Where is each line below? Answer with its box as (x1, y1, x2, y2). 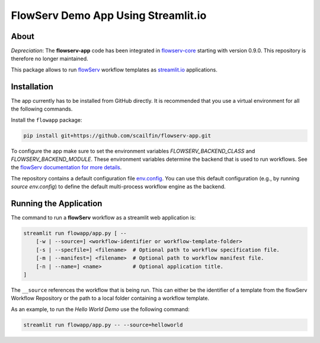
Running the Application (11, 198, 103, 208)
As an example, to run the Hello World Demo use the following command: (11, 305, 190, 313)
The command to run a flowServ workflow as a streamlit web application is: (11, 213, 196, 221)
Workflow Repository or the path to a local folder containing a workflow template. (11, 295, 210, 302)
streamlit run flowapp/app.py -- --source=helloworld (23, 321, 183, 328)
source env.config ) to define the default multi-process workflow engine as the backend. (11, 183, 226, 190)
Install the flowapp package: (11, 116, 82, 124)
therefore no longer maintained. (11, 55, 88, 62)
